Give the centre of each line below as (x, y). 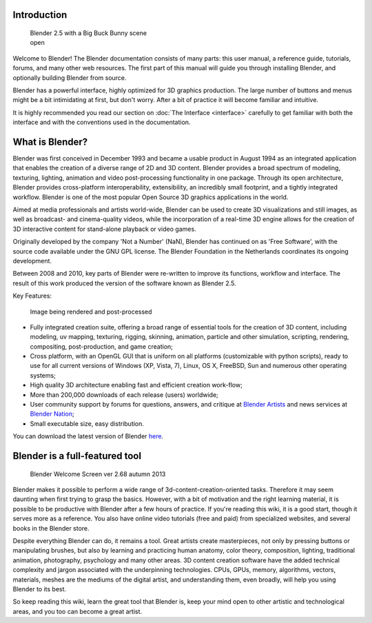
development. (32, 261)
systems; (43, 375)
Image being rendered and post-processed (91, 311)
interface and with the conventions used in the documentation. (102, 122)
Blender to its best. (40, 589)
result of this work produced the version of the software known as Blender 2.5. (125, 283)
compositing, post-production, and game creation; (102, 346)
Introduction (40, 15)
